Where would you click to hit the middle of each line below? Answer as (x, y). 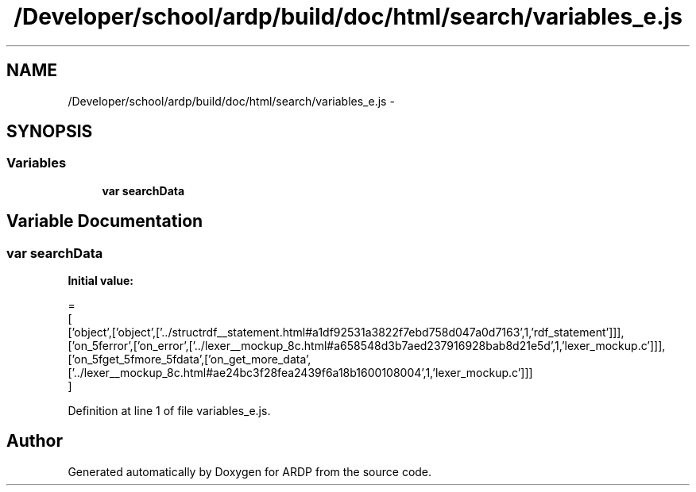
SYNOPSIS (50, 132)
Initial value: (101, 281)
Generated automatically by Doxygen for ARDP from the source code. (250, 471)
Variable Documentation (105, 221)
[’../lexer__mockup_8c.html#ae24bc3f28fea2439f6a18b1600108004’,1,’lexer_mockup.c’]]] (300, 373)
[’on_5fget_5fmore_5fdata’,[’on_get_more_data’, (189, 359)
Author (35, 441)
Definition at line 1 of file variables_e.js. (169, 411)
